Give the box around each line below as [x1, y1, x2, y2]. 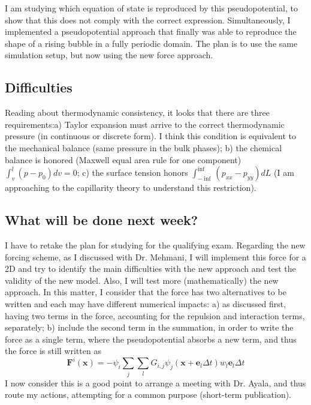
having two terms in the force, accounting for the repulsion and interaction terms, [5, 309, 305, 322]
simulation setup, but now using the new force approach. [5, 49, 213, 61]
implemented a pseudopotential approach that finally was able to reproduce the [5, 25, 297, 38]
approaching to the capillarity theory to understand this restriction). [5, 181, 256, 194]
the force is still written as [5, 344, 101, 357]
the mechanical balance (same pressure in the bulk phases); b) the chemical [5, 141, 282, 154]
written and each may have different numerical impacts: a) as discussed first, [5, 297, 286, 310]
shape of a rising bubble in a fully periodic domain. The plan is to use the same [5, 37, 298, 49]
